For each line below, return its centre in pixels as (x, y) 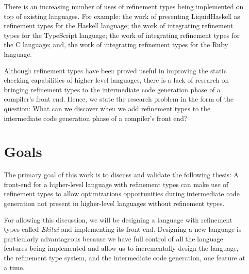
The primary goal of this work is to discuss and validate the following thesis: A (121, 175)
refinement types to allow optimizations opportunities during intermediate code (122, 194)
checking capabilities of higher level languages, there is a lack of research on (116, 80)
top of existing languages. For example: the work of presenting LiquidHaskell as (122, 16)
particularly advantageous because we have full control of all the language (114, 238)
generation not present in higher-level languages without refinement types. (114, 203)
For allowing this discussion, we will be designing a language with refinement (118, 219)
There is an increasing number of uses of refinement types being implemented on (124, 6)
